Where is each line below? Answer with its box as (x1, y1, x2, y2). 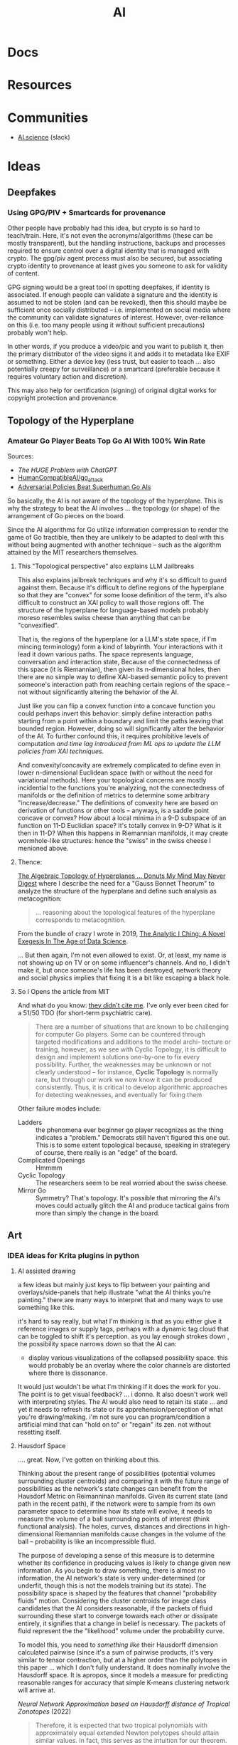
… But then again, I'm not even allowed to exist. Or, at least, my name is (17, 950, 227, 959)
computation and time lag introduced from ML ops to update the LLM (17, 739, 222, 748)
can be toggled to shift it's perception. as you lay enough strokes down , (17, 1332, 229, 1341)
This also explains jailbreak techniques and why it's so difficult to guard (17, 575, 227, 584)
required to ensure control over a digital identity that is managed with (7, 246, 210, 255)
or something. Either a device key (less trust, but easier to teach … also (7, 357, 215, 366)
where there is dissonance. (28, 1368, 108, 1378)
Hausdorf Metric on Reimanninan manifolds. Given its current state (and (17, 1492, 229, 1501)
